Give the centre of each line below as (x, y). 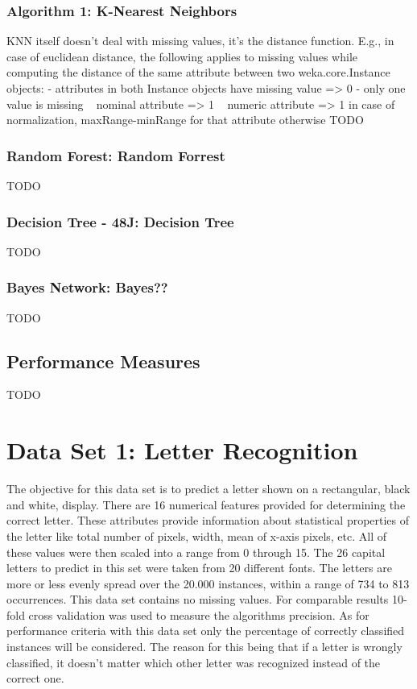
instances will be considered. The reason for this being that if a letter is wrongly (204, 647)
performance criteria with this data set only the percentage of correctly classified (206, 631)
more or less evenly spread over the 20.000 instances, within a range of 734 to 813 (208, 583)
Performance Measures (103, 361)
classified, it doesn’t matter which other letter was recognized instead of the (194, 662)
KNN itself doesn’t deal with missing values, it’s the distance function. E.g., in (200, 41)
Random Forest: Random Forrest (116, 155)
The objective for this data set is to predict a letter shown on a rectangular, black (208, 489)
